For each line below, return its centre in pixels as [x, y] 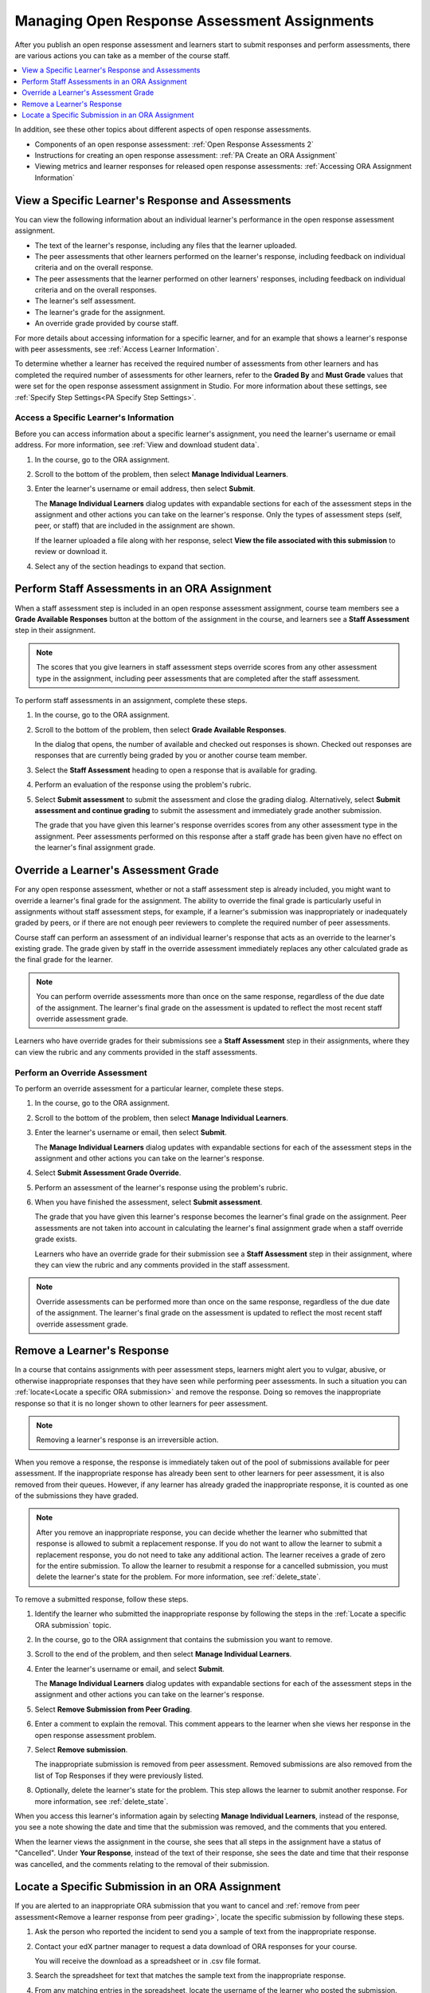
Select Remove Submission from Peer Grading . [113, 1709]
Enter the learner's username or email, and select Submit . [129, 1669]
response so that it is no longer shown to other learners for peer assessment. [141, 1403]
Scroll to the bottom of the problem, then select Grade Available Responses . [160, 729]
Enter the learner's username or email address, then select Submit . [145, 489]
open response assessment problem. [96, 1735]
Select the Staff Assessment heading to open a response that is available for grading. [176, 770]
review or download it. [71, 552]
